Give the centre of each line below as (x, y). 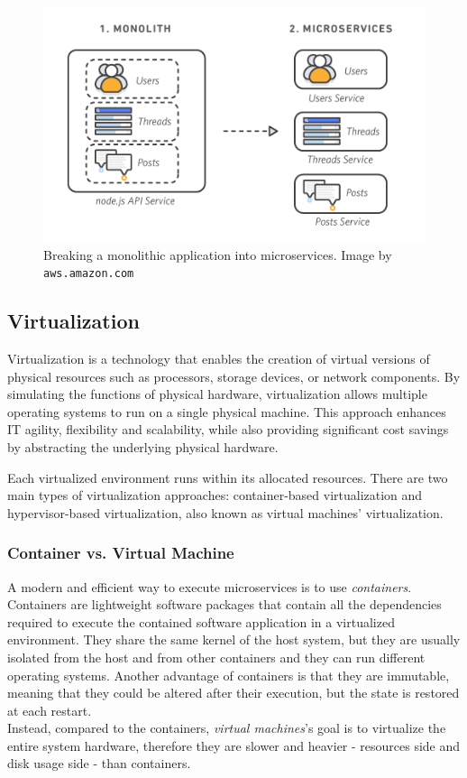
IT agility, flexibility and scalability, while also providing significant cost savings (228, 429)
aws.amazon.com (89, 274)
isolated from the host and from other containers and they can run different (216, 657)
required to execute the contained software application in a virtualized (201, 621)
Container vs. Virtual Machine (121, 553)
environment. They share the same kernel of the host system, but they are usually (234, 639)
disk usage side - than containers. (99, 763)
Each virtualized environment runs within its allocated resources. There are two (228, 477)
